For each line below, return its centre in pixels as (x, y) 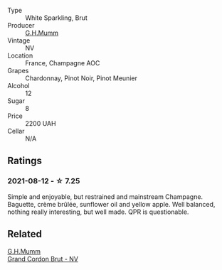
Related (25, 234)
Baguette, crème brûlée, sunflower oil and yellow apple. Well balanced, (111, 204)
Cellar (16, 131)
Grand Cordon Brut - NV (43, 259)
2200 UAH (41, 123)
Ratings (25, 161)
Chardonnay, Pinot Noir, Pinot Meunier (81, 78)
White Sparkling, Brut (56, 18)
